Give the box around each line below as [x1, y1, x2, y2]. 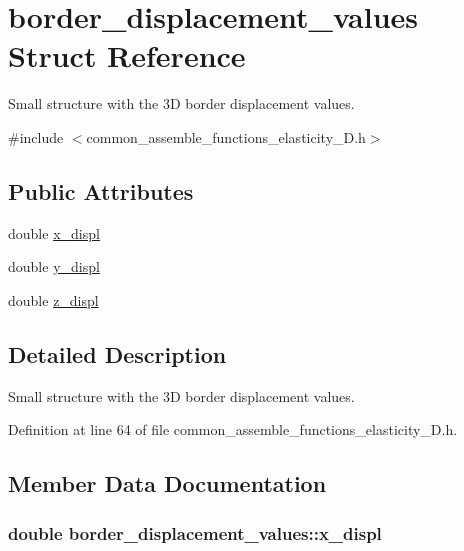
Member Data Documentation [8, 468, 327, 499]
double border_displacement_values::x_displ [8, 520, 382, 545]
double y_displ [8, 256, 100, 277]
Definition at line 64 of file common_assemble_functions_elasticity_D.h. [8, 419, 458, 440]
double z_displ [8, 289, 99, 310]
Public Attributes [8, 175, 194, 206]
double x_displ [8, 222, 100, 243]
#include [8, 126, 64, 147]
